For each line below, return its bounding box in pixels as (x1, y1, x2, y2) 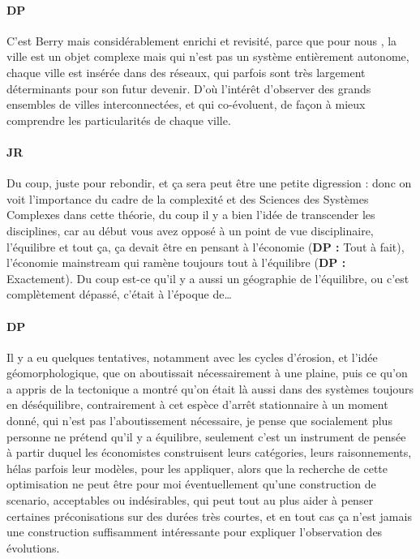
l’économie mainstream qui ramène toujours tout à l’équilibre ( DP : (6, 254, 346, 271)
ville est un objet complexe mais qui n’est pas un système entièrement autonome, (6, 48, 409, 65)
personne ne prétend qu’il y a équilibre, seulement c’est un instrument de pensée (6, 428, 406, 445)
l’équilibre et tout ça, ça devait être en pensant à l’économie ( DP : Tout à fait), (6, 238, 405, 255)
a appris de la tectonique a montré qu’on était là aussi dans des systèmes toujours (6, 380, 414, 397)
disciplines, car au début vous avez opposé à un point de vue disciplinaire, (6, 221, 374, 239)
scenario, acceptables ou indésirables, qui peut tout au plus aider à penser (6, 492, 374, 509)
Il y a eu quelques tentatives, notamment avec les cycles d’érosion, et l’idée (6, 348, 378, 365)
